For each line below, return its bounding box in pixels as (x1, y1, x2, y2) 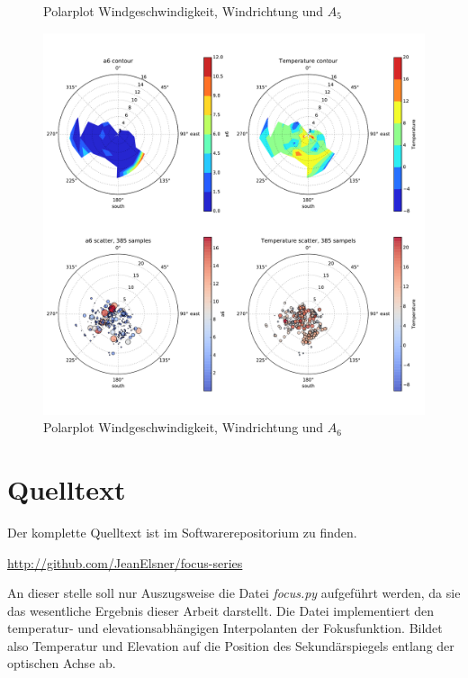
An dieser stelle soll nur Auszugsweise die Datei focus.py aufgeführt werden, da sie (7, 583, 461, 602)
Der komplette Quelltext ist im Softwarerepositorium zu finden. (7, 522, 357, 541)
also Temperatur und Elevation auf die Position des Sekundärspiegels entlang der (7, 636, 454, 655)
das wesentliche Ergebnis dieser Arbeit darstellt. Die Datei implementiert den (7, 601, 435, 619)
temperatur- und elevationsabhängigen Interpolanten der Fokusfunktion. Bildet (7, 619, 443, 637)
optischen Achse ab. (7, 654, 116, 673)
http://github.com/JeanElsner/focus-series (7, 553, 243, 572)
